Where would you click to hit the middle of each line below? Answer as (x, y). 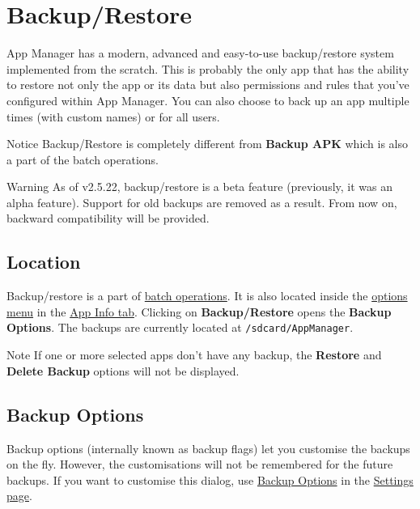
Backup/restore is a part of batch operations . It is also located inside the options (207, 296)
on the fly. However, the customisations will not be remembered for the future (200, 464)
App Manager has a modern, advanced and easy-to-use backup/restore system (200, 53)
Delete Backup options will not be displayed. (123, 370)
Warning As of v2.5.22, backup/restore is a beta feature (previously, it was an (200, 187)
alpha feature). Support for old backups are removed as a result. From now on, (202, 202)
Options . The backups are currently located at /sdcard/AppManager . (180, 327)
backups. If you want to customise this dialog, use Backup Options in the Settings (210, 479)
